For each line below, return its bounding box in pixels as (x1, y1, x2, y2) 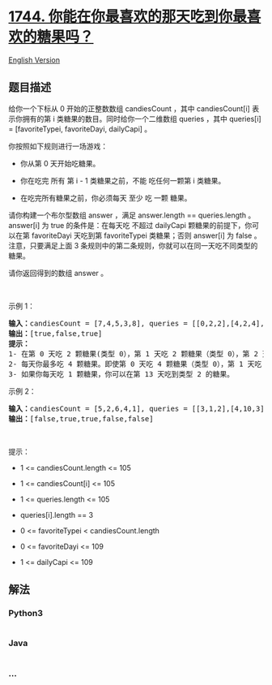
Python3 (8, 608, 43, 619)
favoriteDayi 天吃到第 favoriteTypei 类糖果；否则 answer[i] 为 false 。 (31, 230, 261, 240)
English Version (8, 54, 61, 65)
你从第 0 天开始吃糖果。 (19, 158, 100, 168)
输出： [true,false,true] (8, 329, 103, 338)
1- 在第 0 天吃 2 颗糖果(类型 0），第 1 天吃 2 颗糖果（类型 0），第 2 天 (8, 349, 270, 358)
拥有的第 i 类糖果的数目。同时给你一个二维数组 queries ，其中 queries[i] (22, 114, 261, 123)
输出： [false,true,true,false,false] (8, 414, 154, 423)
